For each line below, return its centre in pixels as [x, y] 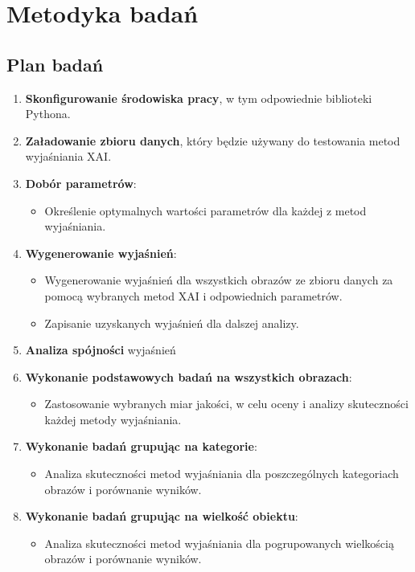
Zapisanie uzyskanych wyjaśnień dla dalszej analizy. [172, 323]
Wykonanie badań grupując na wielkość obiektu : [162, 516]
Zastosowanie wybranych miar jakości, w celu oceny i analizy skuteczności [226, 404]
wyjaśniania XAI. [68, 156]
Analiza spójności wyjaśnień [101, 350]
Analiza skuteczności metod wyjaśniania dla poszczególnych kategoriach [222, 474]
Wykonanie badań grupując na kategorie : [141, 446]
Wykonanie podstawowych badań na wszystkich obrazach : [189, 376]
